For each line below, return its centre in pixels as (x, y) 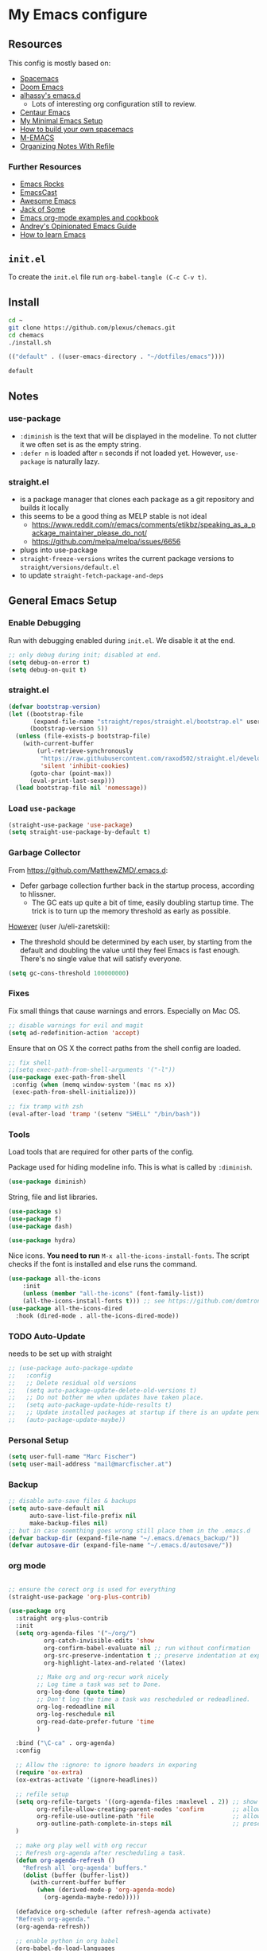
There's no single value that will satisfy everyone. (101, 958)
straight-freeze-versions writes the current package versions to (127, 559)
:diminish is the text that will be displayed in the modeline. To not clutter (138, 436)
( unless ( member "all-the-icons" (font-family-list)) (113, 1294)
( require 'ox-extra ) (49, 1773)
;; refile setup (42, 1794)
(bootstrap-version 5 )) (69, 729)
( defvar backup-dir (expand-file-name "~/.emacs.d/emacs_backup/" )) (124, 1538)
